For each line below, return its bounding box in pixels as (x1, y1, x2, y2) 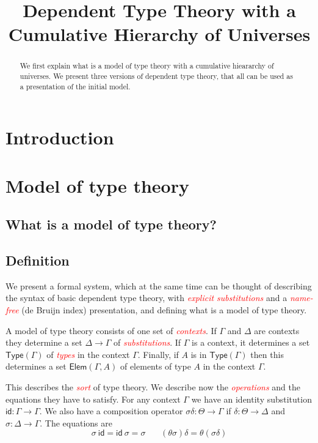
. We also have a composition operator (39, 404, 183, 417)
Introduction (5, 125, 114, 150)
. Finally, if (137, 348, 179, 360)
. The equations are (40, 416, 112, 429)
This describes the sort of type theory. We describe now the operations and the (5, 381, 300, 393)
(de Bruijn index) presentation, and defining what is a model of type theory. (21, 303, 307, 316)
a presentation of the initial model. (20, 81, 131, 91)
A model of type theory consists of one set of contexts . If (5, 324, 217, 337)
